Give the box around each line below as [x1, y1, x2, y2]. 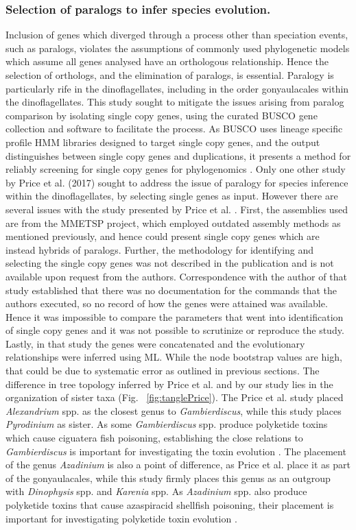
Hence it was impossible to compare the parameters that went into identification [5, 309, 344, 324]
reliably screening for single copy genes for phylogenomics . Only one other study [5, 162, 346, 176]
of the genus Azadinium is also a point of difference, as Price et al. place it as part [5, 457, 351, 472]
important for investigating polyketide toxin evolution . [5, 511, 237, 525]
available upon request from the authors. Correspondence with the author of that [5, 269, 347, 283]
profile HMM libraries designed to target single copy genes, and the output [5, 134, 320, 149]
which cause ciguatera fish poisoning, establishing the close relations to [5, 431, 303, 445]
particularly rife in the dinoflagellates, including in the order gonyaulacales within [5, 81, 349, 95]
